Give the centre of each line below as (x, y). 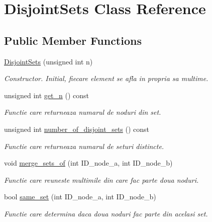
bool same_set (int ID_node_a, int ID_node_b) (80, 197)
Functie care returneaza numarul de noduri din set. (83, 112)
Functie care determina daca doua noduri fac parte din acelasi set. (106, 213)
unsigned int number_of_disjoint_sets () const (77, 129)
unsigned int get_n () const (46, 95)
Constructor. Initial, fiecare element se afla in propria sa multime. (106, 78)
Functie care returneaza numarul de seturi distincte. (84, 146)
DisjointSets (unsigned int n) (48, 61)
